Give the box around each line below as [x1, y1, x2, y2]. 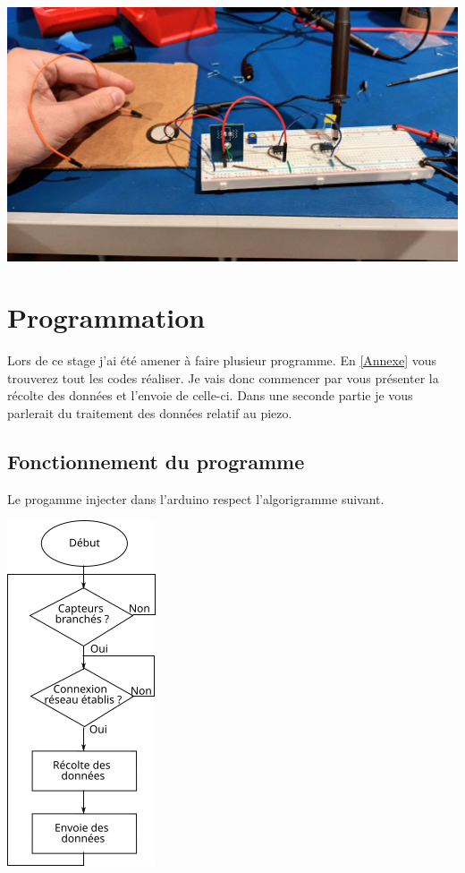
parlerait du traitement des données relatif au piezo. [7, 404, 292, 422]
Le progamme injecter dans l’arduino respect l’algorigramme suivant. [7, 489, 385, 508]
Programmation [7, 299, 206, 336]
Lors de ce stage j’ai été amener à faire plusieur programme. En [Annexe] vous [7, 351, 437, 370]
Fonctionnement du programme [7, 447, 305, 475]
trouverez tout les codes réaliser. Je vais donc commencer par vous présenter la [7, 368, 439, 387]
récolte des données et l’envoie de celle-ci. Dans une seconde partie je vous [7, 386, 413, 405]
